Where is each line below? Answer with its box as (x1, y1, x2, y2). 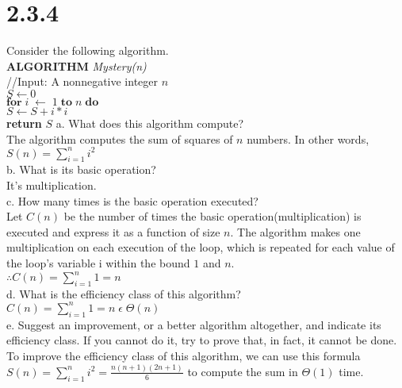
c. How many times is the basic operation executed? (6, 192, 258, 209)
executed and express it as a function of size (6, 223, 220, 240)
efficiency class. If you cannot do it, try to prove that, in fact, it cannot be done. (6, 332, 397, 348)
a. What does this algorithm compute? (56, 114, 243, 131)
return (6, 114, 42, 131)
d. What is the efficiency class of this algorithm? (6, 285, 241, 302)
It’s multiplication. (6, 176, 97, 193)
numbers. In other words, (247, 130, 369, 147)
